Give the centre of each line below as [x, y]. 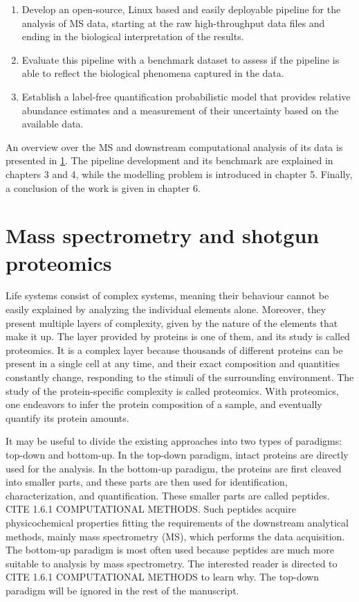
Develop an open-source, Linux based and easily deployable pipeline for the [181, 9]
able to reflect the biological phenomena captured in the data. [153, 73]
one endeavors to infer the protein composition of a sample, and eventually [164, 404]
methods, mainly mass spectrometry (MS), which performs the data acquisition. [175, 536]
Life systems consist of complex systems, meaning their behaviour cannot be [167, 295]
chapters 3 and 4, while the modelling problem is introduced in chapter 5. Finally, [179, 174]
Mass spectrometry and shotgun [163, 235]
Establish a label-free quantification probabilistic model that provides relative [186, 96]
